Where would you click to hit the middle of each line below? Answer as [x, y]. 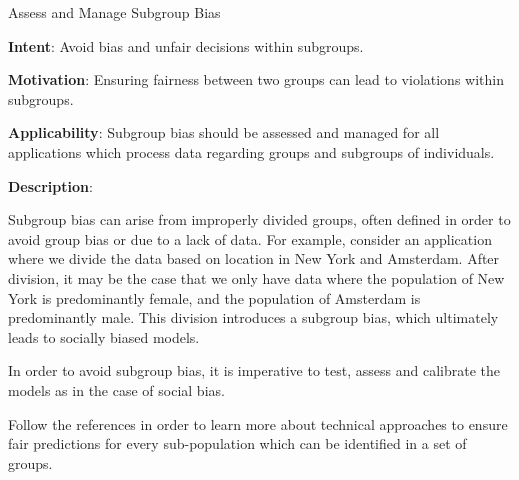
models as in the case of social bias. [116, 389]
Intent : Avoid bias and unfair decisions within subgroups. [186, 45]
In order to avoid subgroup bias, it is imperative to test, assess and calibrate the [254, 370]
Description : [50, 185]
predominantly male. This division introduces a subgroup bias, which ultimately [253, 317]
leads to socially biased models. [104, 336]
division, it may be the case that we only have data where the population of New [256, 277]
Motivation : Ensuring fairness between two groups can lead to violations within [256, 79]
